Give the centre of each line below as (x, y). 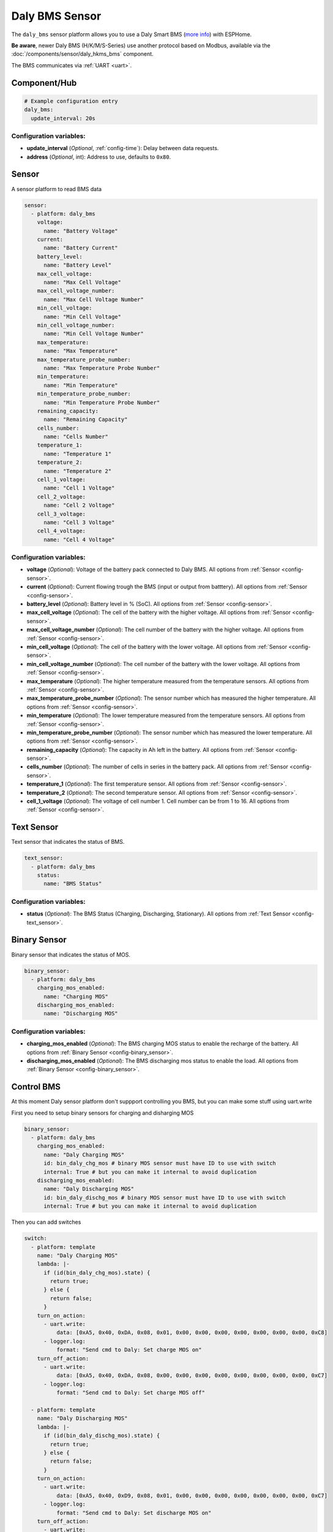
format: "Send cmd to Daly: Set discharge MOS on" (134, 1513)
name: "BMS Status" (73, 884)
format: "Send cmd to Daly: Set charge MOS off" (130, 1393)
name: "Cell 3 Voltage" (79, 522)
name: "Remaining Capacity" (86, 419)
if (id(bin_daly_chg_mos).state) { (97, 1272)
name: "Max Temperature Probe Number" (102, 368)
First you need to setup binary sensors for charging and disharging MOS (103, 1113)
